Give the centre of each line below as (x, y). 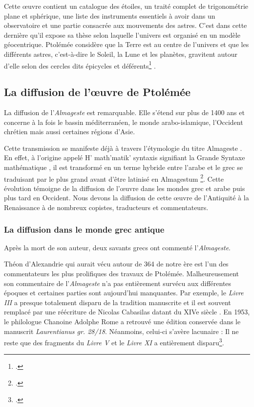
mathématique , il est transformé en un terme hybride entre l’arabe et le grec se (123, 167)
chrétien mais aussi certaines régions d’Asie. (70, 132)
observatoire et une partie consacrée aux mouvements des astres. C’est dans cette (126, 25)
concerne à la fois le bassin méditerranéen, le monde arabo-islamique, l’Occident (124, 122)
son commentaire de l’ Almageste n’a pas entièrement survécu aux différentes (118, 283)
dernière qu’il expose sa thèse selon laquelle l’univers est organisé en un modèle (122, 35)
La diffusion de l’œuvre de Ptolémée (97, 92)
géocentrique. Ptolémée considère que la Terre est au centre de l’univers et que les (127, 44)
